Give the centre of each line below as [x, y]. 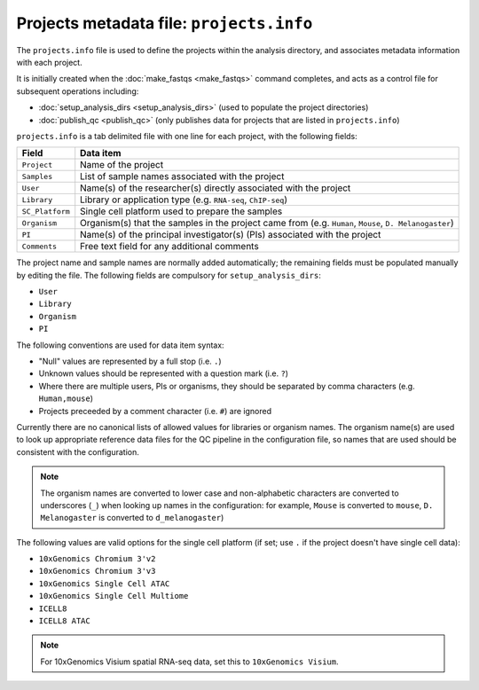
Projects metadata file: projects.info [165, 23]
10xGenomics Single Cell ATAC [104, 584]
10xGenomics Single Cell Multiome [114, 596]
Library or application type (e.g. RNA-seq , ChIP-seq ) [184, 200]
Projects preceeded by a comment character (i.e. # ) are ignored [155, 411]
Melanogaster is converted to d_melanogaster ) [132, 518]
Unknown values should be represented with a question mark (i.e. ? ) [163, 373]
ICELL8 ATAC [64, 621]
